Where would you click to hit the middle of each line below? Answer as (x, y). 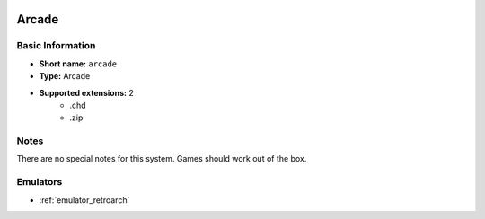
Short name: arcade (78, 64)
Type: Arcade (65, 76)
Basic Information (56, 46)
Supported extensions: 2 (86, 92)
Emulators (40, 182)
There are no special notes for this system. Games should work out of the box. (162, 159)
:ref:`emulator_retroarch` (84, 200)
